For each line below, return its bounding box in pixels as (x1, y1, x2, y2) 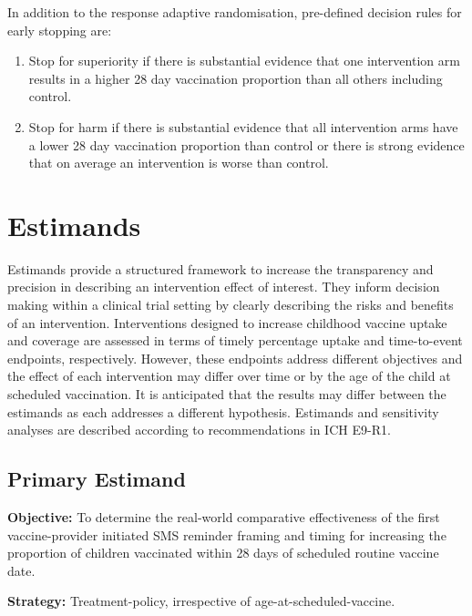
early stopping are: (7, 20, 112, 39)
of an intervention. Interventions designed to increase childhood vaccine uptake (7, 313, 447, 332)
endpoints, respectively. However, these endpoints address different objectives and (7, 348, 463, 367)
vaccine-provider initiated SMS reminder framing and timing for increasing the (7, 525, 446, 544)
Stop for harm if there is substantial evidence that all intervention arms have (28, 117, 458, 136)
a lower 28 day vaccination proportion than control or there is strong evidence (28, 135, 465, 154)
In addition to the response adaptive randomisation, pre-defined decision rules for (7, 3, 462, 21)
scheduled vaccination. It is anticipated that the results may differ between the (7, 385, 446, 404)
